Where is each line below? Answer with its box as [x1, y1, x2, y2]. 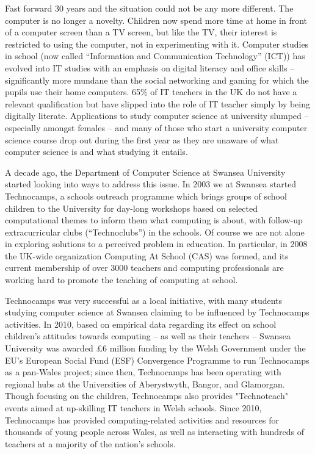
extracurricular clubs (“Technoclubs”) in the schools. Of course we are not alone [5, 225, 305, 238]
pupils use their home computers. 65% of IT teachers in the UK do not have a [5, 85, 297, 98]
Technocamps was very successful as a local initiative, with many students [5, 294, 283, 306]
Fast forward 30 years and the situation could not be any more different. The [5, 2, 294, 14]
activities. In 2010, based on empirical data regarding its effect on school [5, 317, 277, 330]
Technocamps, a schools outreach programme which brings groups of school [5, 189, 287, 202]
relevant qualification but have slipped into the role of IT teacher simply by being [5, 97, 311, 110]
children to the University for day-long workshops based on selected [5, 201, 258, 214]
